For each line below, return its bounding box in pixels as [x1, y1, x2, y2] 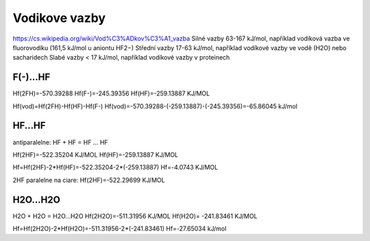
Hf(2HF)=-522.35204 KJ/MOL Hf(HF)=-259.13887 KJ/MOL [12, 150, 179, 159]
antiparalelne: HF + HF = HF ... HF [12, 138, 109, 146]
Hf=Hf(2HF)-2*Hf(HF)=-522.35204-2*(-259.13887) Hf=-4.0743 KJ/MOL [12, 163, 219, 172]
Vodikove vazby [12, 10, 106, 25]
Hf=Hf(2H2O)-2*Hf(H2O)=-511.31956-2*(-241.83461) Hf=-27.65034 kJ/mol [12, 225, 227, 233]
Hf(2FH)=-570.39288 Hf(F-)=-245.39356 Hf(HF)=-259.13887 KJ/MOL [12, 89, 210, 97]
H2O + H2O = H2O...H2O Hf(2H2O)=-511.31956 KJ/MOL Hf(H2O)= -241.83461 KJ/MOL [12, 211, 258, 220]
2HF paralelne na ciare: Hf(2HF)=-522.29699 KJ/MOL [12, 176, 165, 184]
